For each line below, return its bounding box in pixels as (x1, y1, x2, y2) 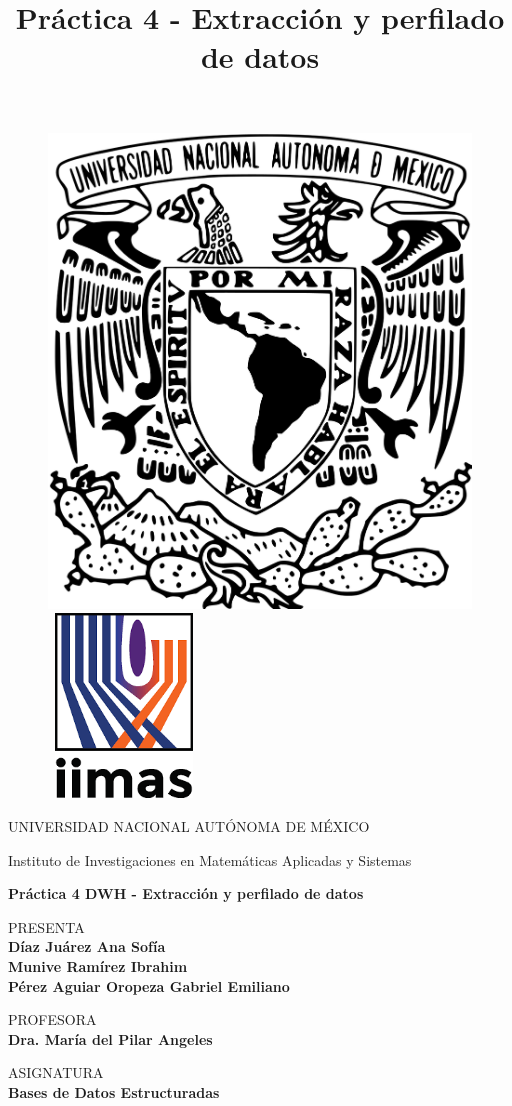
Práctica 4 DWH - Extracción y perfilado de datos (8, 883, 364, 904)
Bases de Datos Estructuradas (8, 1082, 220, 1102)
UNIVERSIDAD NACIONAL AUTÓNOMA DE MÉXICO (8, 816, 370, 837)
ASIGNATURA (8, 1062, 104, 1083)
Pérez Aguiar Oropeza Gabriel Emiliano (8, 975, 290, 996)
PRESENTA (8, 916, 85, 937)
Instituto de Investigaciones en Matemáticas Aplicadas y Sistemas (8, 849, 412, 870)
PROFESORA (8, 1009, 97, 1030)
